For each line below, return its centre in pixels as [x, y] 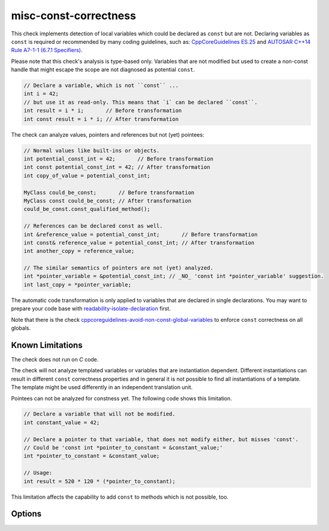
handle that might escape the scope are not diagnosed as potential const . [103, 70]
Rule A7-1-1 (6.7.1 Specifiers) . [47, 50]
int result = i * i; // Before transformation [103, 111]
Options [26, 514]
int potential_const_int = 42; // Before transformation [119, 159]
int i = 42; [41, 94]
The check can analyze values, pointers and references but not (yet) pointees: [108, 134]
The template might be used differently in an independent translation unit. [102, 387]
